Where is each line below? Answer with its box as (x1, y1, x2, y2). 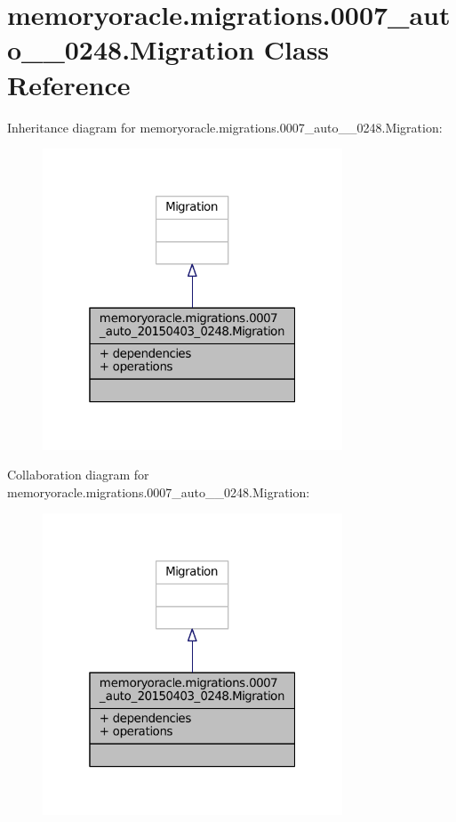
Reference (7, 66, 131, 102)
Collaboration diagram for (7, 465, 149, 484)
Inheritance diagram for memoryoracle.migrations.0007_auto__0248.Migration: (7, 117, 443, 136)
